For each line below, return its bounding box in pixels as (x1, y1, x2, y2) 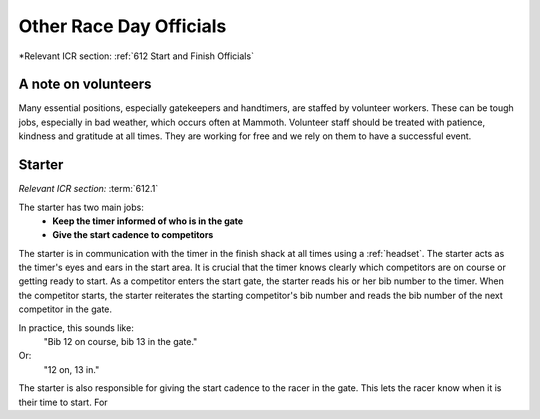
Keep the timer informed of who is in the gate (52, 215, 244, 227)
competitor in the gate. (18, 303, 113, 315)
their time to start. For (18, 396, 109, 408)
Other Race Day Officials (18, 15, 227, 37)
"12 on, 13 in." (43, 363, 100, 375)
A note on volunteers (18, 76, 152, 93)
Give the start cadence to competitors (52, 229, 214, 241)
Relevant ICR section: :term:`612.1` (18, 183, 159, 195)
